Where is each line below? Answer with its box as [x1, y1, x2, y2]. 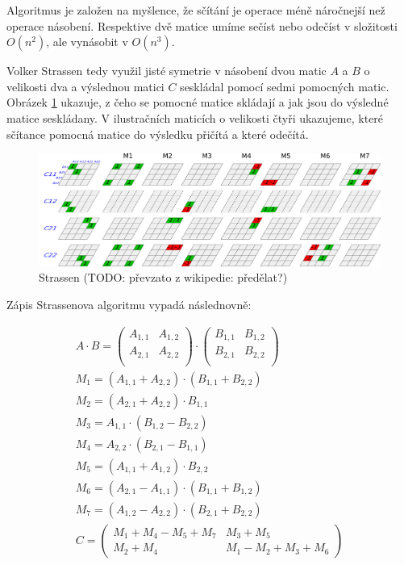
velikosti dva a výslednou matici [6, 77, 165, 94]
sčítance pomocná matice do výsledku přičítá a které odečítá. [6, 125, 309, 142]
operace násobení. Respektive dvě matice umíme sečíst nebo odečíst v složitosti [6, 17, 398, 34]
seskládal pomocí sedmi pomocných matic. [180, 77, 389, 94]
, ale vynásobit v [46, 33, 128, 50]
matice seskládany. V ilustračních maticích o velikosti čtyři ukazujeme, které [6, 109, 384, 126]
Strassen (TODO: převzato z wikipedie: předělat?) [39, 269, 288, 286]
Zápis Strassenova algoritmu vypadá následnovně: [6, 296, 252, 313]
